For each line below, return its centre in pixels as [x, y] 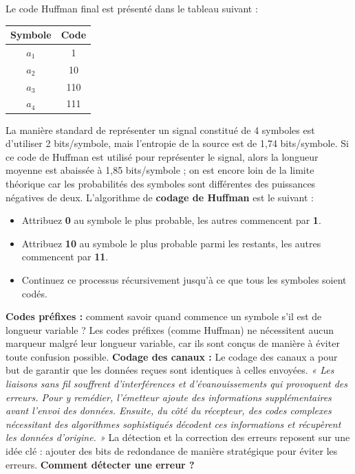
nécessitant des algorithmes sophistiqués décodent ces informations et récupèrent [173, 424]
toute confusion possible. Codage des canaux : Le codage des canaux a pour [172, 356]
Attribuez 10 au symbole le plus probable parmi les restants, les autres [171, 243]
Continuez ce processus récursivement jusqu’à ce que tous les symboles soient [184, 279]
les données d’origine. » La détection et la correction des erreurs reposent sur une [178, 437]
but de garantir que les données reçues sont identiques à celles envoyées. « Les [170, 370]
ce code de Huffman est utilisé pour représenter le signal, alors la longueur [162, 156]
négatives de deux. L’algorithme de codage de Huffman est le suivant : [160, 197]
